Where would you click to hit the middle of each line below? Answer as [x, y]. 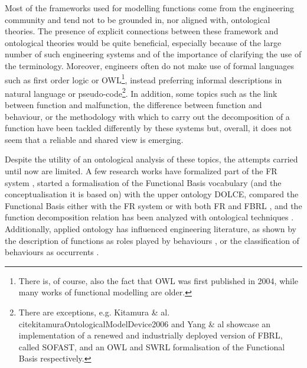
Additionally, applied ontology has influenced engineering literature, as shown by [151, 229]
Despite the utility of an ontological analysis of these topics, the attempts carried [151, 159]
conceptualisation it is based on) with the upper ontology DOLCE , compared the [152, 194]
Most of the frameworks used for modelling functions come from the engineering [150, 8]
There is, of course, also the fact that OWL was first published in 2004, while [159, 280]
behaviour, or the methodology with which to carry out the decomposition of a [147, 116]
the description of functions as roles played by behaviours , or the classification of [152, 240]
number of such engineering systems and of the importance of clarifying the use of [153, 54]
